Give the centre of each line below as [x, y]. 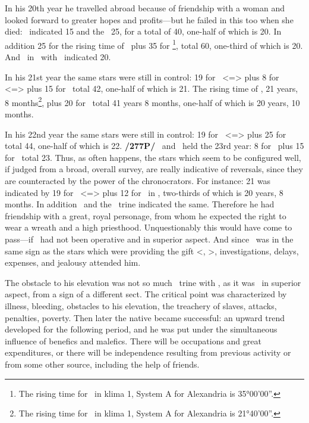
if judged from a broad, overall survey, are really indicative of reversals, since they [154, 169]
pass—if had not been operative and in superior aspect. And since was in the [149, 239]
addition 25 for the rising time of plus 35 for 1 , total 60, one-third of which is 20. [154, 44]
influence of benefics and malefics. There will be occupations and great [133, 340]
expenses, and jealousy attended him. [73, 262]
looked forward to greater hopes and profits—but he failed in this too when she [149, 19]
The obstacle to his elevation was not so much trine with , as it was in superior [153, 282]
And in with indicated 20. [58, 57]
